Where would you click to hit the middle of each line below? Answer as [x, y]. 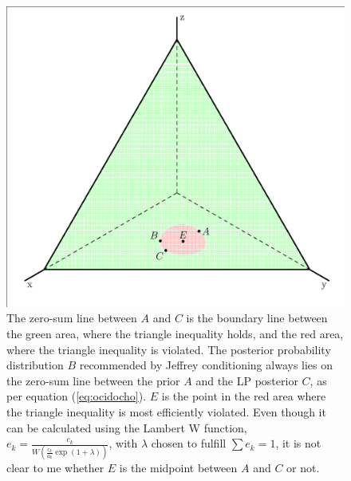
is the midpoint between [178, 468]
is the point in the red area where [244, 396]
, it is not [298, 443]
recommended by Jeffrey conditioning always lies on [206, 365]
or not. [303, 468]
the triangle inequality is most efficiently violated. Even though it [166, 411]
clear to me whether [55, 468]
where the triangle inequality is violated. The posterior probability [169, 349]
